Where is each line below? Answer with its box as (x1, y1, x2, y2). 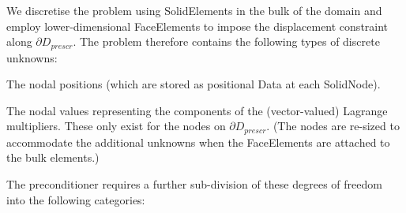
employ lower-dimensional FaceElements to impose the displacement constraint (6, 17, 389, 34)
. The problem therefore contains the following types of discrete (73, 33, 380, 50)
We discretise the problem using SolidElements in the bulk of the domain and (6, 2, 382, 18)
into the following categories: (6, 191, 145, 207)
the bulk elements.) (6, 149, 100, 166)
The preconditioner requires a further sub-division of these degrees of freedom (6, 176, 382, 192)
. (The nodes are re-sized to (266, 118, 400, 134)
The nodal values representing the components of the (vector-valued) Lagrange (6, 102, 388, 118)
